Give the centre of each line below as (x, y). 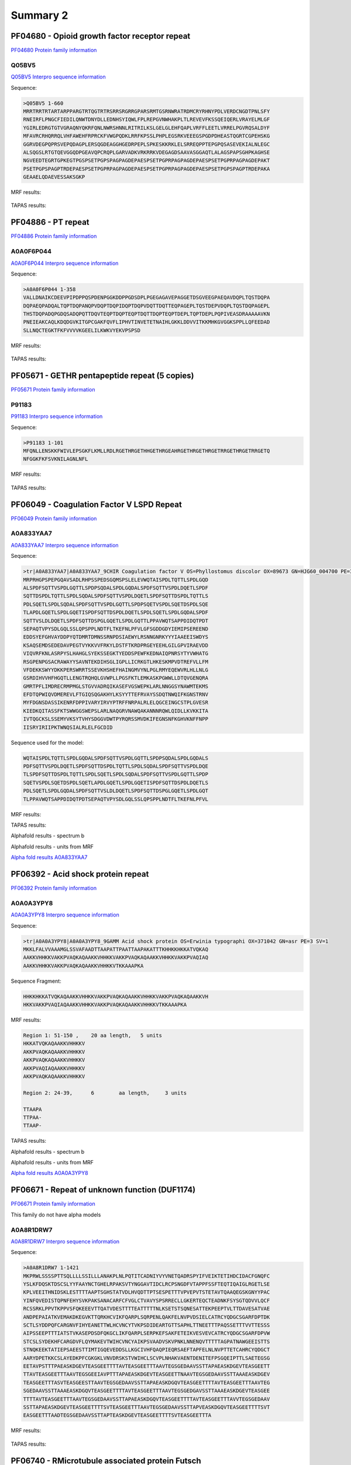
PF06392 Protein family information (54, 888)
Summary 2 (39, 15)
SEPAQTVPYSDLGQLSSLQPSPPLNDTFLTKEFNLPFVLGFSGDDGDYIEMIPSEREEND (116, 629)
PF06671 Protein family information (53, 1204)
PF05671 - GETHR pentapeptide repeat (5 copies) (102, 376)
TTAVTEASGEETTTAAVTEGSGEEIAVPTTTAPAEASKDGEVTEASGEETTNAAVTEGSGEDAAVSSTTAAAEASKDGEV (147, 1374)
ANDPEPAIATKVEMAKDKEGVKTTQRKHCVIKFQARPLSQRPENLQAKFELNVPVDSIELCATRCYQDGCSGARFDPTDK (147, 1317)
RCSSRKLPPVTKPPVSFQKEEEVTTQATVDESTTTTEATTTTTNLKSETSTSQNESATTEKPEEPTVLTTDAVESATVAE (147, 1309)
